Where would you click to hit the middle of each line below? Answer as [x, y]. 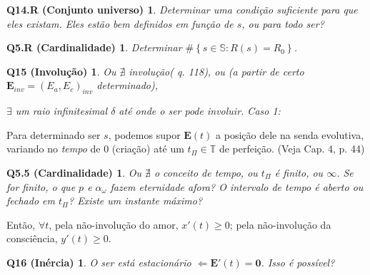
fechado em [31, 201]
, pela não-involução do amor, [114, 224]
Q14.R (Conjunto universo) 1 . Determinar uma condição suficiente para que [182, 9]
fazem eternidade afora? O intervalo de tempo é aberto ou [237, 186]
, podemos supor [144, 134]
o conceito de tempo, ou [206, 172]
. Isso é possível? [298, 262]
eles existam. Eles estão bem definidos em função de [120, 23]
